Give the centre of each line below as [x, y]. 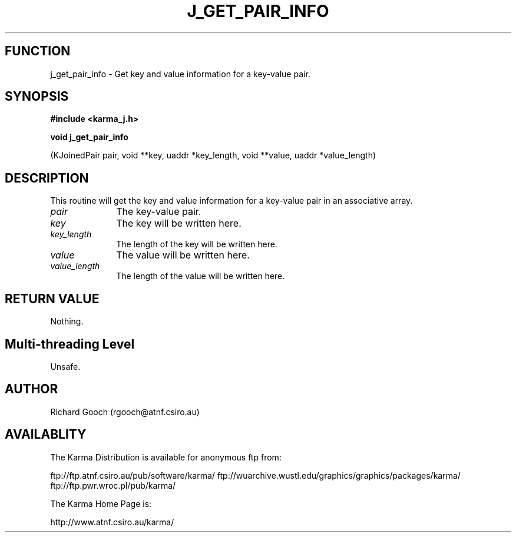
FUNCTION [38, 51]
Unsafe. [65, 366]
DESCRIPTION [47, 178]
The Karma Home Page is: [101, 503]
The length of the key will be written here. [197, 244]
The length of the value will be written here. [201, 276]
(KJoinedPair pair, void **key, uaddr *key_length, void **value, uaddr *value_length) [213, 155]
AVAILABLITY [46, 435]
